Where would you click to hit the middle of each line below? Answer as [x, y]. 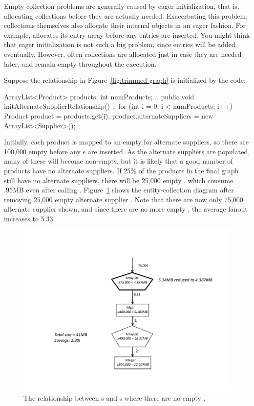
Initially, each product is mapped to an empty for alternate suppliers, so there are [127, 142]
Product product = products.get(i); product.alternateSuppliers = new [109, 115]
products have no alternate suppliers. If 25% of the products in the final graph [121, 170]
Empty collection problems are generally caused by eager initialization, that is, [122, 6]
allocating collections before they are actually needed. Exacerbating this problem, [126, 15]
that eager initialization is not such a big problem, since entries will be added [120, 44]
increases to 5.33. [30, 218]
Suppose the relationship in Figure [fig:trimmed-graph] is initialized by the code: [125, 80]
